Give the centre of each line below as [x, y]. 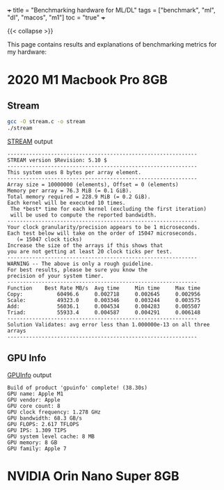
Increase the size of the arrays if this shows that [85, 245]
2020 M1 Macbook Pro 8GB [88, 80]
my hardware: [27, 52]
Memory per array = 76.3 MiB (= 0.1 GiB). [70, 191]
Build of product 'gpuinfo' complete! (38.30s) [78, 388]
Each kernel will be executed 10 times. [67, 203]
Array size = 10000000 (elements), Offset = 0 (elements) [93, 184]
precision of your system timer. [56, 276]
